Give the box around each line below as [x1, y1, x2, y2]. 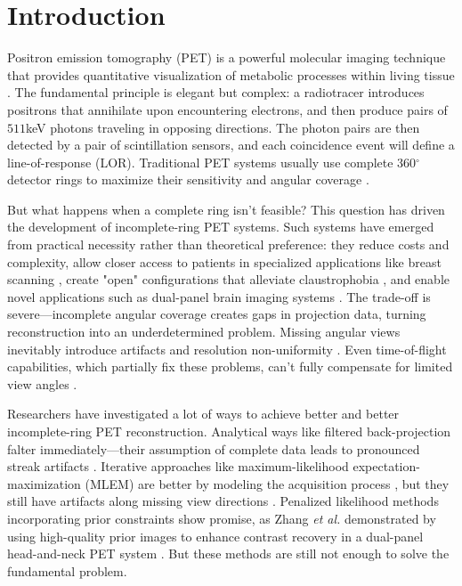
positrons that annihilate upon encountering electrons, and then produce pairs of [7, 100, 448, 118]
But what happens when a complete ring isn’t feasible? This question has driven [7, 199, 445, 218]
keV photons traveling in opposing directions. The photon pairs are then [26, 118, 420, 136]
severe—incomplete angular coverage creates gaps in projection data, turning [7, 305, 426, 323]
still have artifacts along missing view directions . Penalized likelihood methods [7, 492, 439, 510]
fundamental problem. [7, 561, 127, 580]
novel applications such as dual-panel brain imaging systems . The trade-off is [7, 287, 431, 305]
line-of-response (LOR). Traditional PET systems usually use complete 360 [7, 152, 417, 171]
